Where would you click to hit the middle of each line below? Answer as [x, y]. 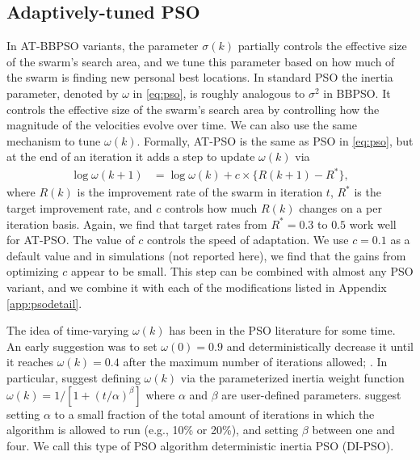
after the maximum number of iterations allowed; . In [255, 362]
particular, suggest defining [73, 378]
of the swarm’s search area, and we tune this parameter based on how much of [201, 61]
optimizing [33, 271]
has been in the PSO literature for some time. [282, 330]
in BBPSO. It [357, 93]
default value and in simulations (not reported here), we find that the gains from [206, 255]
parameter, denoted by [63, 93]
